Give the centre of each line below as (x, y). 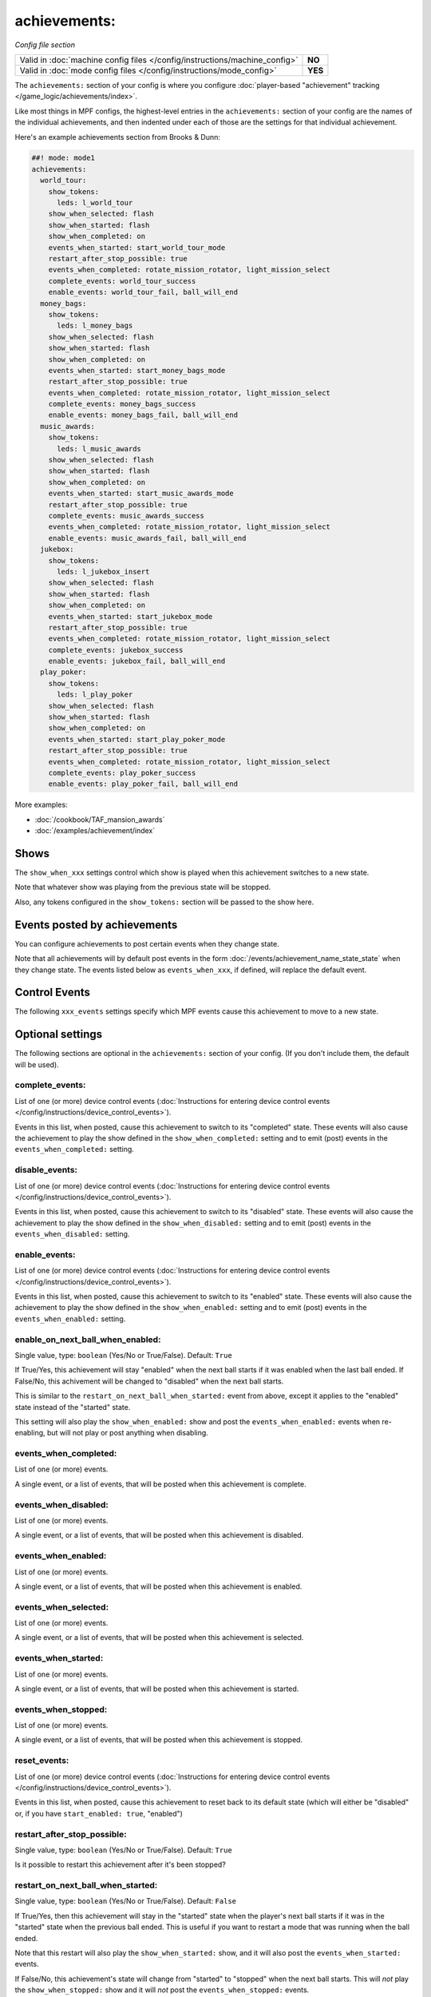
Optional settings (59, 1034)
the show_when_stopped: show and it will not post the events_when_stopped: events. (162, 1990)
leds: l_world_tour (95, 203)
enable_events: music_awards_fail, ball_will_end (147, 538)
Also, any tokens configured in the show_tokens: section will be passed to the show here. (164, 902)
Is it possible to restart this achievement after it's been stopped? (121, 1864)
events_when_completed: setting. (75, 1149)
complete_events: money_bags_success (122, 404)
